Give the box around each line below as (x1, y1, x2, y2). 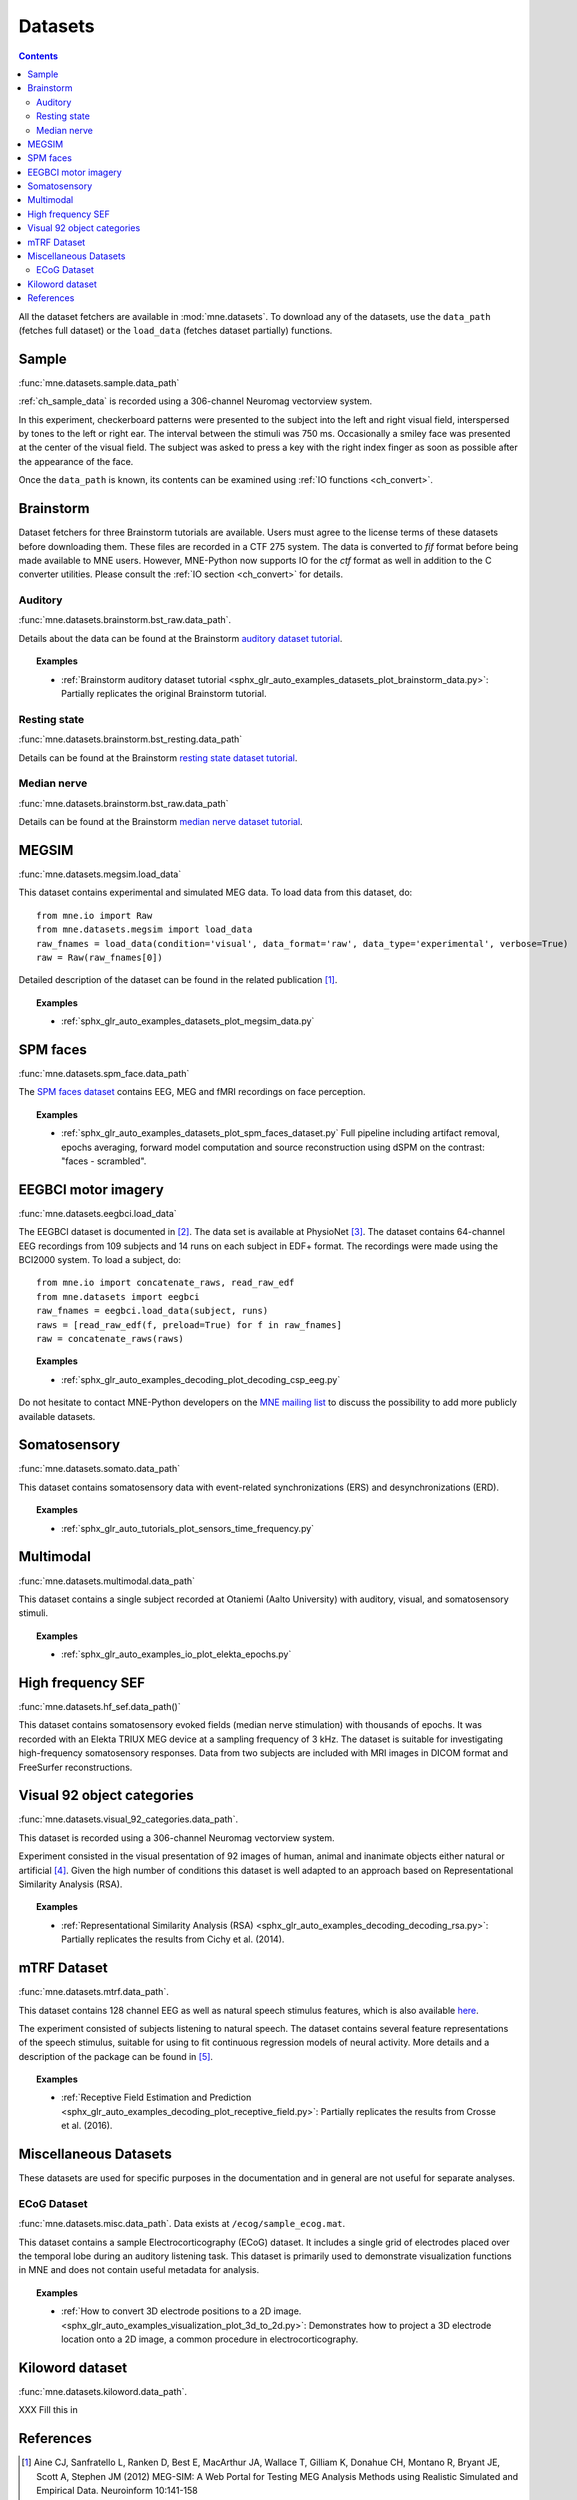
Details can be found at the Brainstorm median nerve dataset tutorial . (18, 816, 304, 828)
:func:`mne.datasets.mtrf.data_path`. (18, 1986, 169, 1998)
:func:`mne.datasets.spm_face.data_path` (18, 1068, 190, 1079)
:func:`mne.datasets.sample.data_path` (18, 376, 180, 389)
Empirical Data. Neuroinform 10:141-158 (36, 2485, 199, 2496)
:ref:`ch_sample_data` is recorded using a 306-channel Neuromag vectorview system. (18, 395, 373, 407)
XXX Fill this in (18, 2404, 79, 2416)
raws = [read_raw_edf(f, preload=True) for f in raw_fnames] (36, 1319, 342, 1330)
